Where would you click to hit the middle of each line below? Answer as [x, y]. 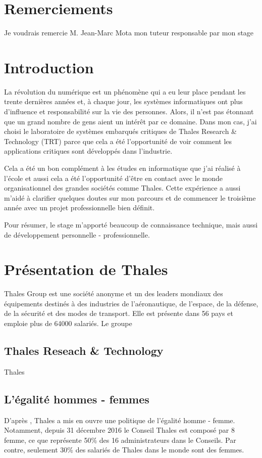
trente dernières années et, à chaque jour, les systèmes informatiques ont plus [123, 101]
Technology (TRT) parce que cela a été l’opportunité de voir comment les [118, 141]
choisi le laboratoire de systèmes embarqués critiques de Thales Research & [120, 131]
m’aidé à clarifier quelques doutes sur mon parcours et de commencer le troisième [130, 197]
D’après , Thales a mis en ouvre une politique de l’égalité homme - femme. [120, 420]
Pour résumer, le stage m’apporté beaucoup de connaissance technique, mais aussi [131, 224]
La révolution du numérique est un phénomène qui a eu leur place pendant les [125, 91]
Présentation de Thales [86, 269]
